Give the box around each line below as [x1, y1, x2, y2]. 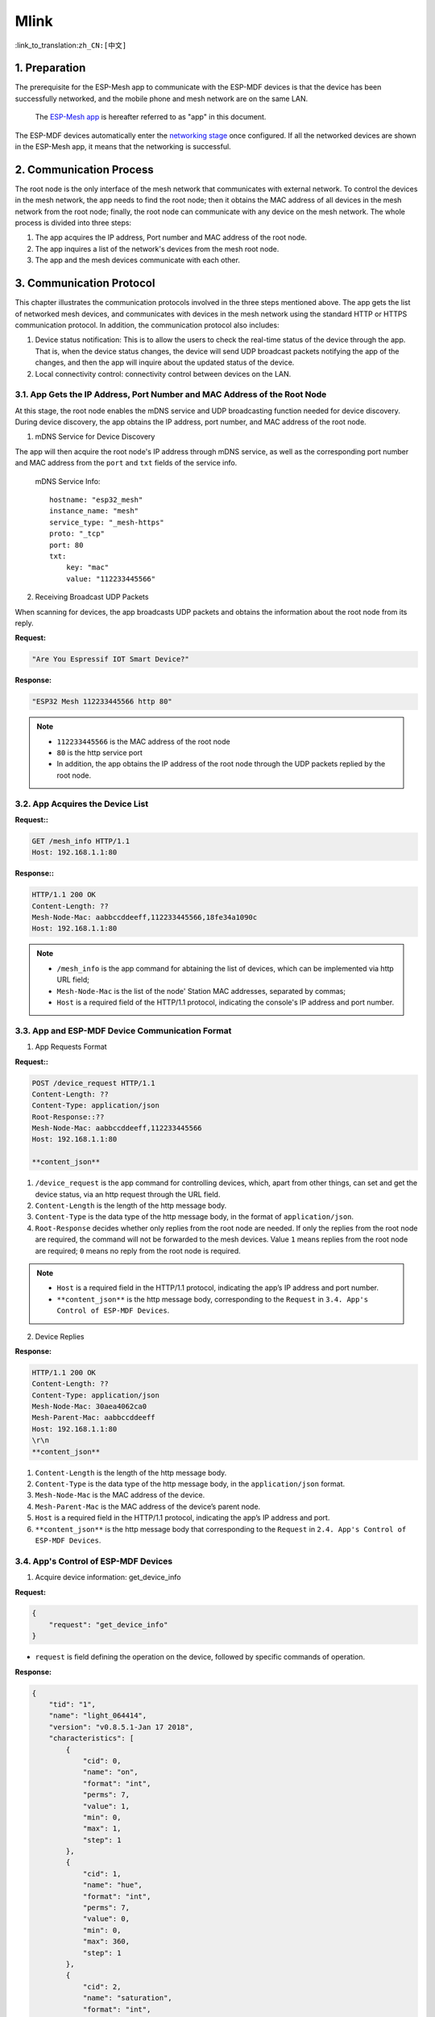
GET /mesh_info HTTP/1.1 [31, 836, 130, 846]
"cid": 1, [82, 1869, 122, 1878]
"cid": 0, [82, 1756, 122, 1765]
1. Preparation [14, 61, 86, 75]
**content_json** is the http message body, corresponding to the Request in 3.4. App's [56, 1294, 369, 1304]
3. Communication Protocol [14, 277, 155, 290]
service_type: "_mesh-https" [49, 517, 164, 527]
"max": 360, [82, 1937, 130, 1946]
